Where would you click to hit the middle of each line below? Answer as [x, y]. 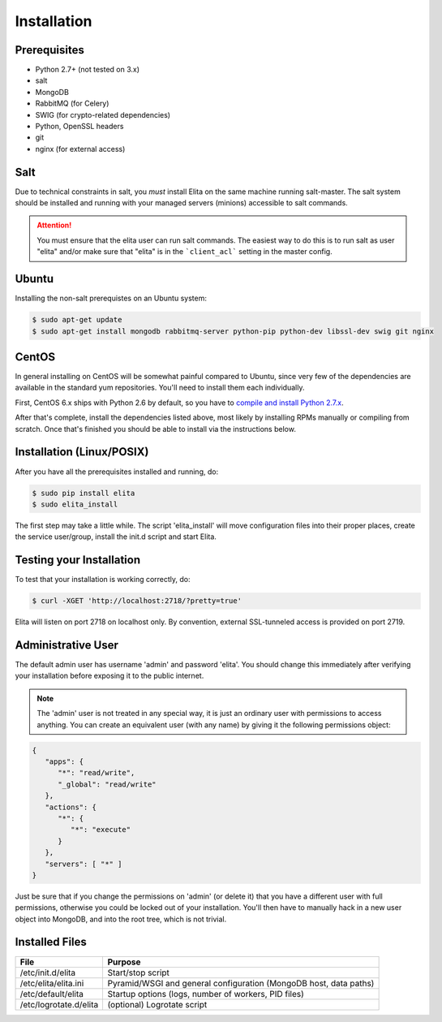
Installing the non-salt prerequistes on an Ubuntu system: [111, 298]
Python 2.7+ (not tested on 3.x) [88, 70]
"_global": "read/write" [107, 784]
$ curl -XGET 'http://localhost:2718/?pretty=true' [137, 601]
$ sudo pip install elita [84, 493]
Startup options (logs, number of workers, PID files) [206, 994]
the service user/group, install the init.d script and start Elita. [116, 537]
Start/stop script [139, 972]
